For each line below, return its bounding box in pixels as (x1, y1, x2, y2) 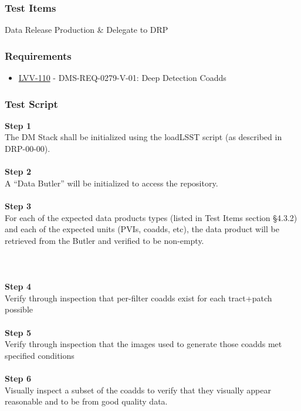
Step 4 (5, 280, 31, 293)
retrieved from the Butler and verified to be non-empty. (5, 234, 204, 246)
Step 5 (5, 326, 31, 338)
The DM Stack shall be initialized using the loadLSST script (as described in (5, 131, 282, 143)
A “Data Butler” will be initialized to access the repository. (5, 176, 218, 189)
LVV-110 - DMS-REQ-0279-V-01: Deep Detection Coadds (18, 72, 226, 84)
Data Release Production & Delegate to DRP (5, 23, 168, 36)
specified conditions (5, 349, 75, 361)
